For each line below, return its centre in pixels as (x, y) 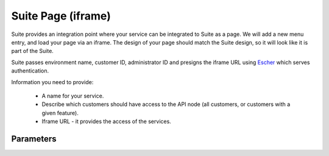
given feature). (60, 113)
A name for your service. (73, 96)
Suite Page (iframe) (61, 16)
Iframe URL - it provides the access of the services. (107, 121)
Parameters (34, 139)
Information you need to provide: (52, 82)
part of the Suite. (33, 51)
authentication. (30, 71)
